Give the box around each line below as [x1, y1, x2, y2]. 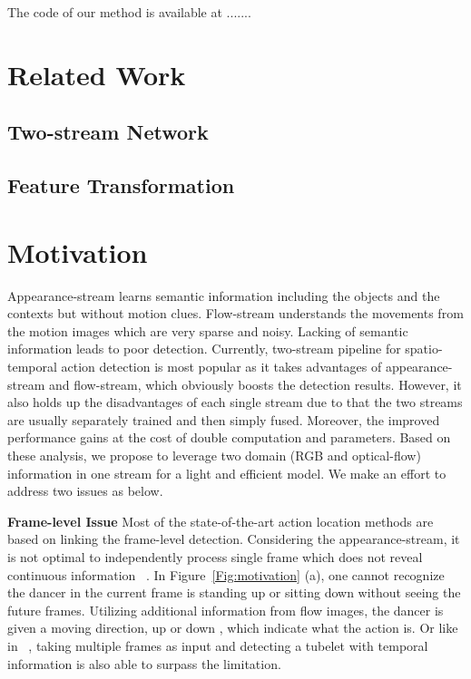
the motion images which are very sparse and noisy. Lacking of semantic [7, 321, 408, 340]
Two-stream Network [7, 118, 209, 146]
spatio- [405, 339, 443, 358]
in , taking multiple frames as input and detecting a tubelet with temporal [7, 635, 428, 655]
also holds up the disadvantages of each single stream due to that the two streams [7, 393, 463, 412]
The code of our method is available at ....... [7, 3, 251, 21]
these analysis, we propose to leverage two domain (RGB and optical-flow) [7, 446, 421, 464]
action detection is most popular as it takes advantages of [61, 357, 382, 376]
